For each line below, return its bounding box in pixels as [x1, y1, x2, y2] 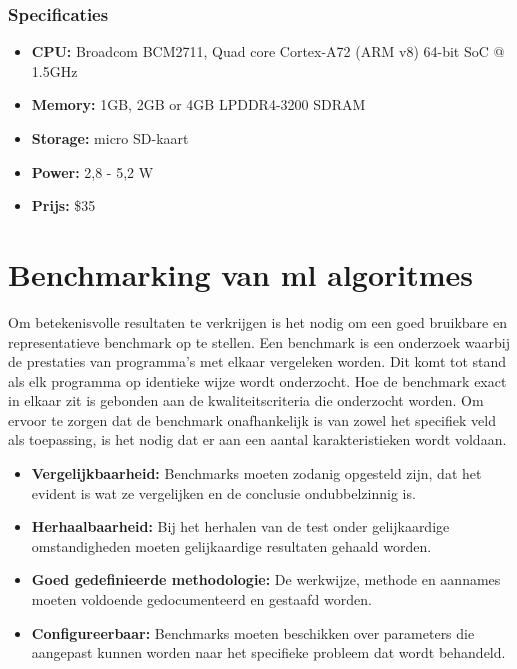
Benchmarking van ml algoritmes [8, 253, 474, 294]
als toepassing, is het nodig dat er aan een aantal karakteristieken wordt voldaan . [8, 429, 507, 450]
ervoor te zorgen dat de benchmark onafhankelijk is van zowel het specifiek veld [8, 409, 496, 430]
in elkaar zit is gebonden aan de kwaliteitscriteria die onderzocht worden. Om [8, 390, 484, 411]
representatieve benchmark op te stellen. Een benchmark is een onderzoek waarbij [8, 331, 510, 352]
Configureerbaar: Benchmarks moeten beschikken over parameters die [31, 622, 475, 643]
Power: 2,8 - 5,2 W [31, 161, 154, 182]
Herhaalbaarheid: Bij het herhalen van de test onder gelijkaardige [31, 516, 450, 537]
